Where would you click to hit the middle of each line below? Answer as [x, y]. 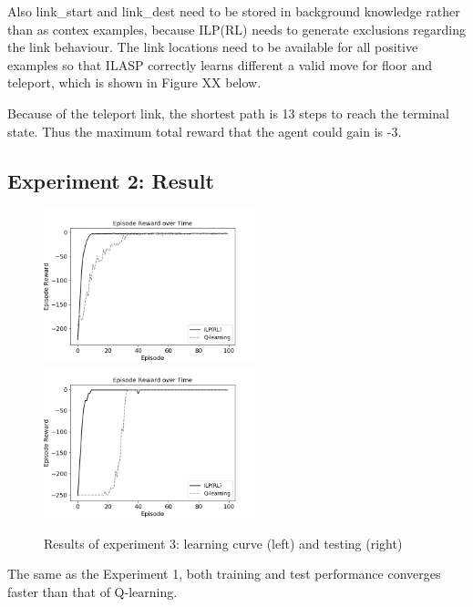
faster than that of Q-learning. [93, 591]
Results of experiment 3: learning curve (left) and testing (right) [223, 543]
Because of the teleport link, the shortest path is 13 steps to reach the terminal [228, 113]
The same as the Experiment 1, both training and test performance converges [224, 574]
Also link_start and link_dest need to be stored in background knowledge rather [234, 11]
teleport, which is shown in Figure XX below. [134, 82]
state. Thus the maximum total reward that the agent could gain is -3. [205, 131]
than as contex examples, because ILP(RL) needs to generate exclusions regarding [236, 29]
